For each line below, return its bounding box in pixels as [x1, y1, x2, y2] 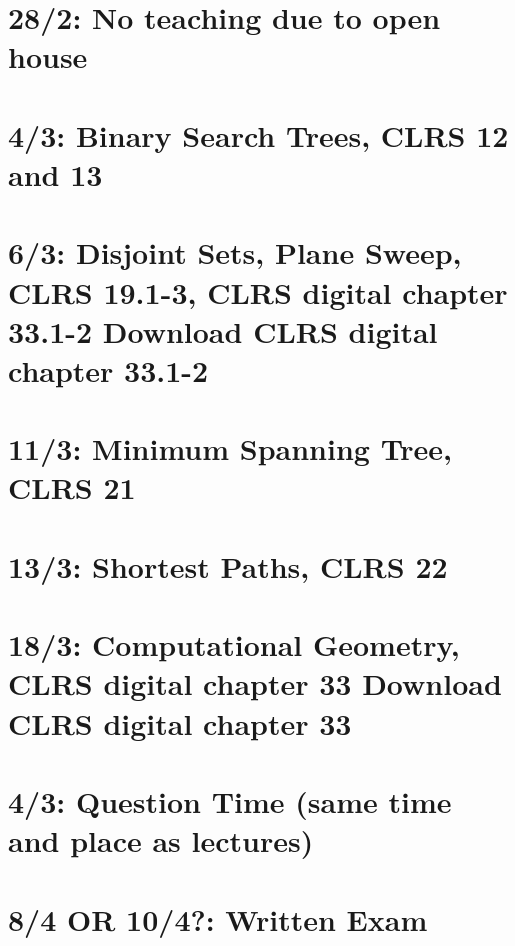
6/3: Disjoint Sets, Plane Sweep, [8, 232, 462, 273]
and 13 [8, 153, 103, 194]
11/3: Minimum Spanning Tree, [8, 428, 453, 469]
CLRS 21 [8, 467, 136, 508]
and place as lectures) [8, 820, 314, 861]
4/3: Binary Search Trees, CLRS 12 [8, 114, 509, 155]
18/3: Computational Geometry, [8, 624, 460, 665]
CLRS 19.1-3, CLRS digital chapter [8, 271, 508, 312]
